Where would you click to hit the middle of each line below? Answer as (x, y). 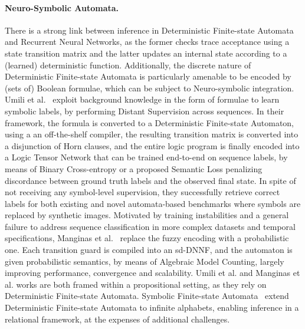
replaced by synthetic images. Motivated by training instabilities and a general (147, 215)
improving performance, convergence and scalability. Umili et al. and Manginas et (152, 273)
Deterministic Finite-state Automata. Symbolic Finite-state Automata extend (147, 296)
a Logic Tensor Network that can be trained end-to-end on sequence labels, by (146, 157)
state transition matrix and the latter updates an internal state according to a (146, 53)
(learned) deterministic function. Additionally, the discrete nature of (128, 65)
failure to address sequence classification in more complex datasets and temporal (150, 226)
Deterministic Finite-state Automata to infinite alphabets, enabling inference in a (152, 307)
